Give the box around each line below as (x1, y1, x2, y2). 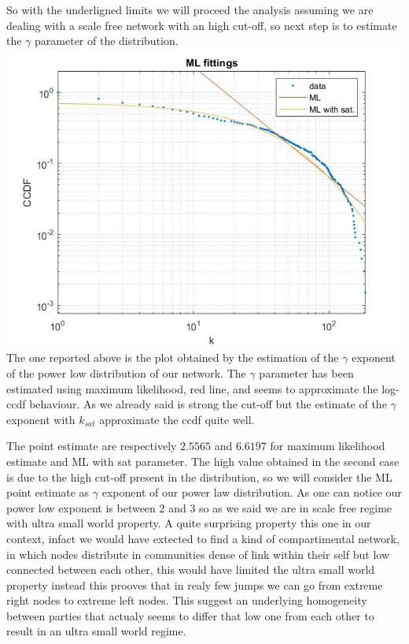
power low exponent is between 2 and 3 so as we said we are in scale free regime (6, 499, 392, 516)
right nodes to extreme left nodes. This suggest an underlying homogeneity (6, 592, 367, 609)
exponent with (6, 411, 76, 427)
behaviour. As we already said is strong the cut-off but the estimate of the (29, 396, 387, 412)
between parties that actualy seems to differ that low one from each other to (6, 607, 374, 624)
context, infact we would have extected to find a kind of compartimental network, (6, 530, 400, 546)
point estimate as (6, 484, 90, 501)
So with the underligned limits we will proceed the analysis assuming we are (6, 2, 374, 17)
